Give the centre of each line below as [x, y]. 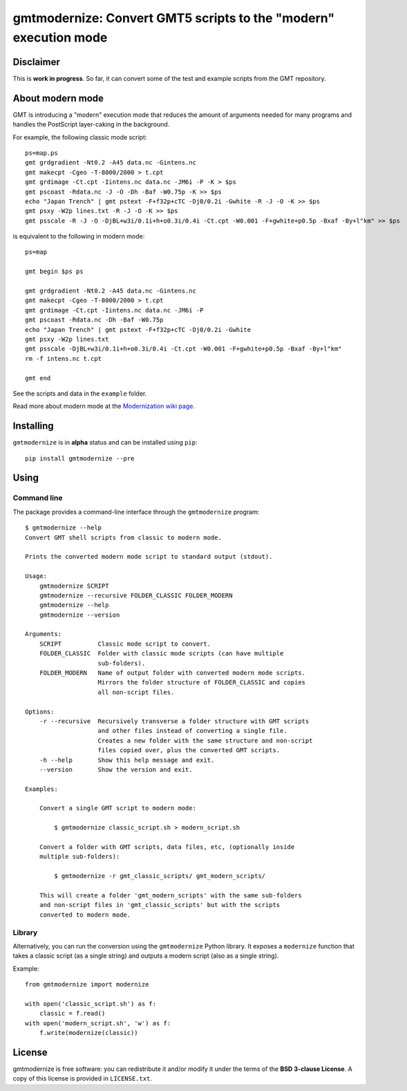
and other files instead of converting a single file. [192, 731]
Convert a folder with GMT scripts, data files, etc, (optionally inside [167, 847]
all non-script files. [136, 692]
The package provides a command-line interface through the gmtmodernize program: [136, 512]
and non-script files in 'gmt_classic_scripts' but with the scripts [160, 905]
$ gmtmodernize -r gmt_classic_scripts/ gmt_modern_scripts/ [160, 876]
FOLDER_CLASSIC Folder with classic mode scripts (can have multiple [161, 654]
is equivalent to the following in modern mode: [79, 236]
